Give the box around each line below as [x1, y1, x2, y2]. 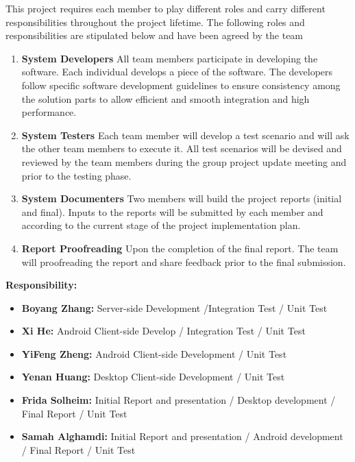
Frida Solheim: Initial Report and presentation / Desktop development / [21, 393, 336, 407]
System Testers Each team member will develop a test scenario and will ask [21, 127, 350, 142]
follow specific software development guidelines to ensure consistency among [21, 77, 341, 92]
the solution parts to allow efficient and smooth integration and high [21, 91, 310, 106]
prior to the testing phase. [21, 168, 132, 182]
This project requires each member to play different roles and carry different [5, 1, 326, 15]
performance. [21, 105, 77, 119]
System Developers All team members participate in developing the [21, 51, 318, 65]
